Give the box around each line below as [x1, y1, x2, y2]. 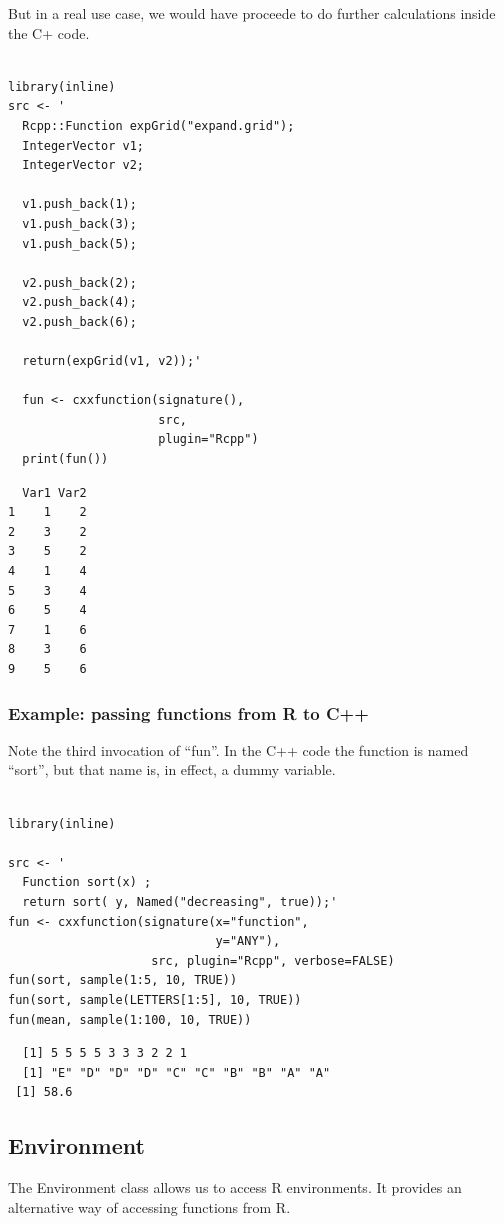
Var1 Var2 [22, 485, 87, 500]
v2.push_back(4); [22, 295, 137, 310]
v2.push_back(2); [22, 275, 137, 290]
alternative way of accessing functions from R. [8, 1196, 291, 1217]
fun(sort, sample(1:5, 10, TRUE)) [8, 973, 238, 988]
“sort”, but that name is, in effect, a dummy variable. [8, 759, 336, 780]
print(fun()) [22, 452, 109, 467]
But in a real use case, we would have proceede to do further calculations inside [8, 3, 496, 23]
